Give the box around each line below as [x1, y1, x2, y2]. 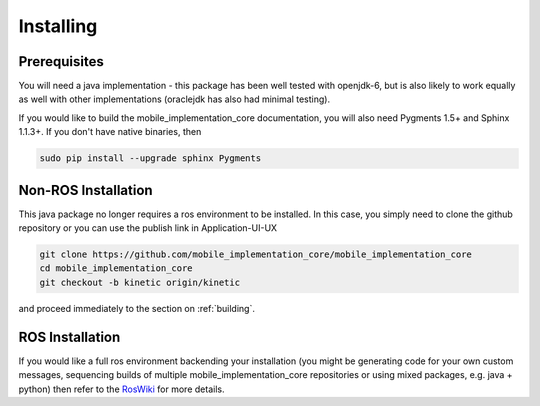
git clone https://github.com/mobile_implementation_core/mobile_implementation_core [39, 249, 472, 260]
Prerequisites [18, 53, 104, 70]
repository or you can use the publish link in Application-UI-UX [18, 222, 278, 234]
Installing [18, 15, 98, 37]
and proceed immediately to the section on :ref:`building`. [18, 302, 255, 314]
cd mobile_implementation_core [39, 263, 194, 274]
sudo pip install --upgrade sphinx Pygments [39, 153, 262, 164]
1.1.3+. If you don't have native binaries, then [18, 126, 202, 138]
